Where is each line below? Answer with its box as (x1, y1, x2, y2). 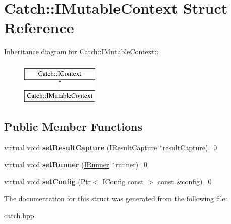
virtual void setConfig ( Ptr (4, 176, 91, 187)
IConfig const (102, 176, 144, 187)
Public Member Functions (4, 119, 142, 134)
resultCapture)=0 (162, 142, 217, 153)
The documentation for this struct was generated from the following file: (4, 193, 227, 204)
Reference (4, 17, 74, 38)
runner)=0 (115, 159, 148, 170)
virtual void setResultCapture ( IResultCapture (4, 142, 157, 153)
